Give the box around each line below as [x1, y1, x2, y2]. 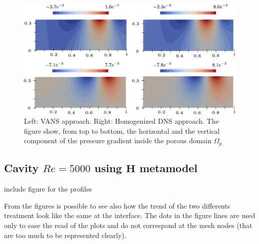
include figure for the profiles [4, 184, 92, 194]
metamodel [139, 160, 198, 176]
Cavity [4, 160, 39, 176]
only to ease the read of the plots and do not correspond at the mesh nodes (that [4, 220, 253, 230]
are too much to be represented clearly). [4, 230, 127, 240]
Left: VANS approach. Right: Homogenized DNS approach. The [24, 116, 219, 126]
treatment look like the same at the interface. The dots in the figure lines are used [4, 210, 256, 221]
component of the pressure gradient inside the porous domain [24, 135, 212, 146]
